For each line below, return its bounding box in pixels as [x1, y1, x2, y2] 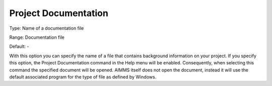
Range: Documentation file [9, 34, 65, 40]
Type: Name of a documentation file [9, 25, 84, 31]
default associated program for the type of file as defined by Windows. [9, 73, 157, 80]
